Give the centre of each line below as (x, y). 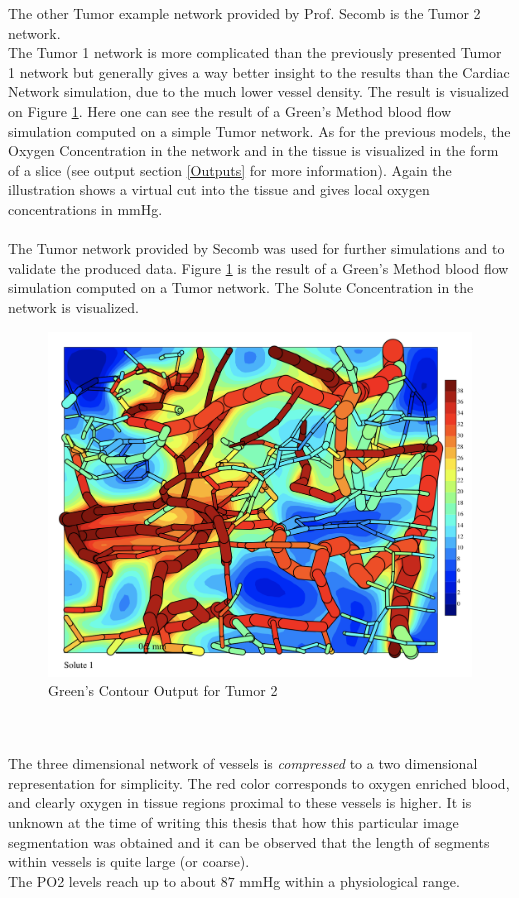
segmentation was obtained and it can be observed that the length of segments (249, 841)
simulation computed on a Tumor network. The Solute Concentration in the (241, 287)
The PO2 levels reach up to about (112, 880)
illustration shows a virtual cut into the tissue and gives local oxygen (219, 189)
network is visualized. (73, 306)
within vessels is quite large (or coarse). (129, 861)
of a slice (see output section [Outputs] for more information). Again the (230, 169)
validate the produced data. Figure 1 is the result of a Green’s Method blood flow (258, 267)
